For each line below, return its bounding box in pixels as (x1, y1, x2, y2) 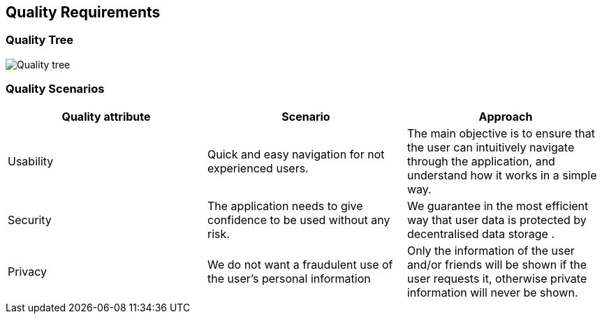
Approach (478, 109, 533, 124)
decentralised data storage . (406, 226, 555, 241)
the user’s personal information (207, 271, 371, 285)
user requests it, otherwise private (406, 271, 587, 285)
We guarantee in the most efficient (406, 198, 589, 213)
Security (8, 212, 52, 227)
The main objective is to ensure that (406, 126, 595, 140)
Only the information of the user (406, 243, 575, 258)
